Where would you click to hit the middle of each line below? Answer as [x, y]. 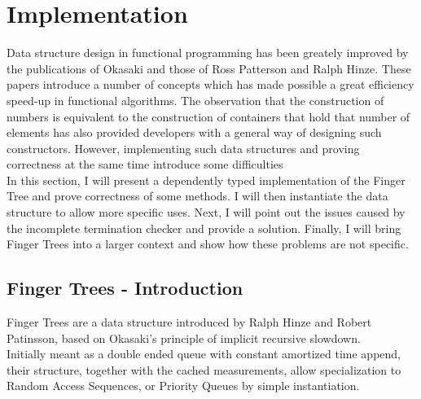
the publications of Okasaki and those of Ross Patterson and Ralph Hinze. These [209, 68]
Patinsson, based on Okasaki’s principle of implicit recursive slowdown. [184, 338]
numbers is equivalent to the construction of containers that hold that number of [208, 116]
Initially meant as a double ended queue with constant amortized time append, [204, 354]
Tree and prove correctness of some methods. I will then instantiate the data [197, 196]
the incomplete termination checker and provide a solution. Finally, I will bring [204, 228]
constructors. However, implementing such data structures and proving [183, 148]
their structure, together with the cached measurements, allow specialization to [204, 369]
